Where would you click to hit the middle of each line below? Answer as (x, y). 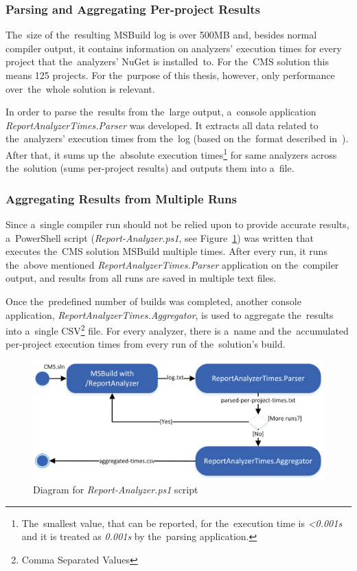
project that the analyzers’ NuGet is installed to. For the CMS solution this (168, 61)
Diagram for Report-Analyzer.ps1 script (116, 490)
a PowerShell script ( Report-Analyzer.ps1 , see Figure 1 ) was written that (160, 237)
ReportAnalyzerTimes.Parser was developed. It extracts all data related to (162, 125)
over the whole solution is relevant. (80, 88)
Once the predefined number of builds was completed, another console (153, 301)
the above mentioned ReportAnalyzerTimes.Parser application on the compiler (172, 264)
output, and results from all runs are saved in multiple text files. (141, 278)
